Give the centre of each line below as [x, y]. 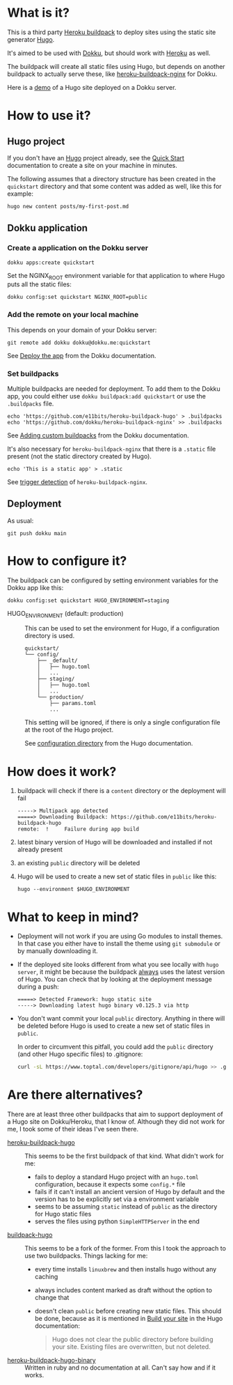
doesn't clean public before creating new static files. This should [128, 1311]
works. [34, 1375]
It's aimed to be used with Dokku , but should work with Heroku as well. [109, 53]
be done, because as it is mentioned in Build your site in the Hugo [129, 1319]
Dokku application [48, 228]
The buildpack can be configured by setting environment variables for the [113, 580]
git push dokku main [37, 533]
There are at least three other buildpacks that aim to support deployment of [115, 1114]
